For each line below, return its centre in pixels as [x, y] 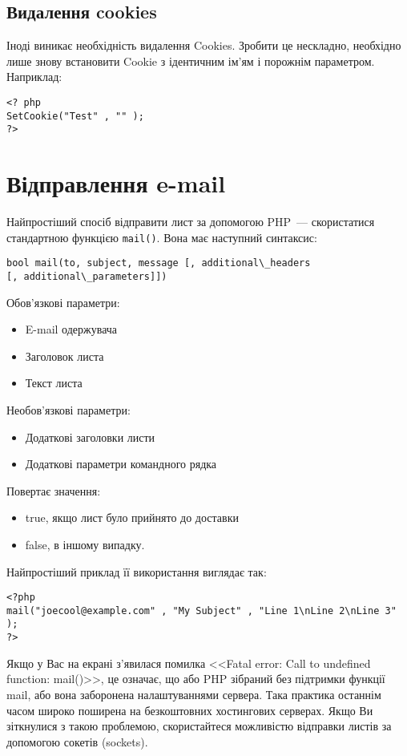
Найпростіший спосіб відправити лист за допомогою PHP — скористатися [191, 222]
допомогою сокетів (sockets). [77, 741]
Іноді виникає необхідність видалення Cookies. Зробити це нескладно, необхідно [204, 45]
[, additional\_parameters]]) [87, 276]
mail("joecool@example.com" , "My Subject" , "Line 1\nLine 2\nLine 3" [201, 610]
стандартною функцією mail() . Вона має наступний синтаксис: [162, 237]
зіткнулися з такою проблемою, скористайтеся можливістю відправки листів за [199, 726]
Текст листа [54, 383]
